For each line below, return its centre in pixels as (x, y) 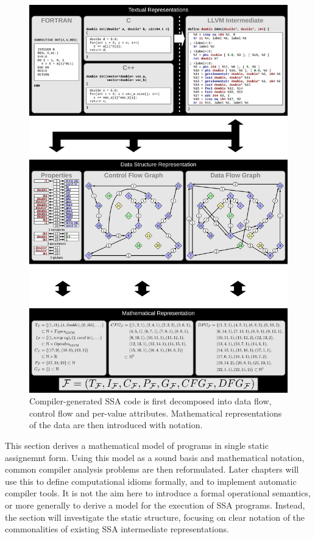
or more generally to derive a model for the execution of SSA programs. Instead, (155, 505)
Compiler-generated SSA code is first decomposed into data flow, (150, 401)
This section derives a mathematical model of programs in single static (137, 445)
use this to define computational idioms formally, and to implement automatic (151, 481)
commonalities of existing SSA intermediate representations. (117, 529)
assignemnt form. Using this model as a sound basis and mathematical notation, (155, 457)
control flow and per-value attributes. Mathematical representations (156, 413)
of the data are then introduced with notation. (116, 425)
